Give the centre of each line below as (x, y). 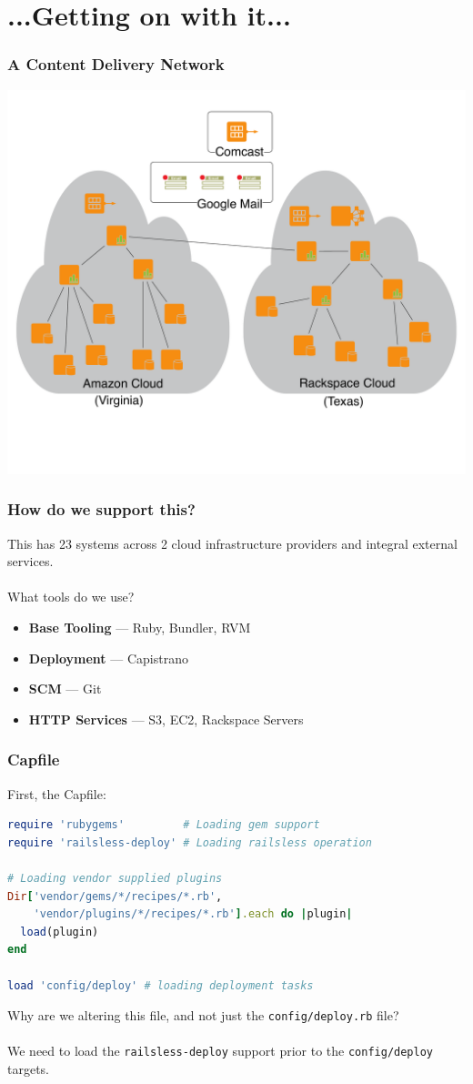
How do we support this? (101, 509)
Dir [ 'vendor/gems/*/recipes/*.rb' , (115, 896)
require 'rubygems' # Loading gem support (164, 825)
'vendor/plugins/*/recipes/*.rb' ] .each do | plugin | (193, 914)
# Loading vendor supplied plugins (115, 879)
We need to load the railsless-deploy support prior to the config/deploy (221, 1051)
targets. (29, 1069)
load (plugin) (60, 932)
